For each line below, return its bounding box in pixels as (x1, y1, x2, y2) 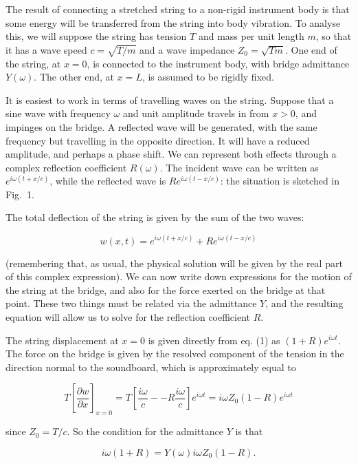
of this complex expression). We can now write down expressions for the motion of (5, 269, 352, 284)
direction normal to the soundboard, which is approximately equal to (5, 359, 296, 374)
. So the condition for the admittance (67, 424, 224, 439)
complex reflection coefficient (5, 160, 127, 174)
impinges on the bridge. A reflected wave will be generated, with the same (5, 119, 317, 134)
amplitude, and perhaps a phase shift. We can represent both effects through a (5, 147, 337, 161)
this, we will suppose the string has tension (5, 29, 187, 43)
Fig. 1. (5, 187, 34, 201)
